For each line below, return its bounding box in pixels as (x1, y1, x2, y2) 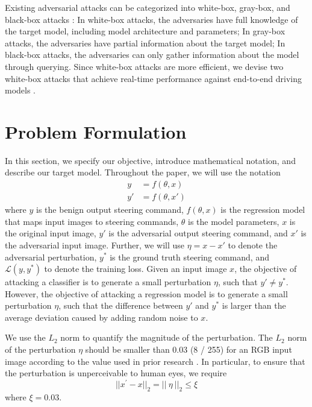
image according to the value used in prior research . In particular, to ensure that (5, 355, 305, 367)
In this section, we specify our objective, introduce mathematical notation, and (5, 154, 296, 166)
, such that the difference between (58, 299, 183, 312)
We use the (5, 331, 46, 344)
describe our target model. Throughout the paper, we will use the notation (5, 166, 281, 178)
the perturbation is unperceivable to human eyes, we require (5, 367, 227, 379)
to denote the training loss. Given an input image (44, 262, 227, 275)
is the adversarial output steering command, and (108, 227, 288, 239)
